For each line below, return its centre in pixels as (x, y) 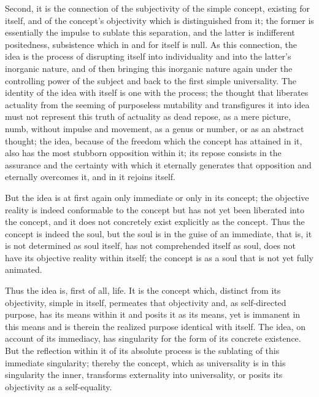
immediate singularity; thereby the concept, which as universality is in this (145, 362)
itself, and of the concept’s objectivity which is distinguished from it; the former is (159, 20)
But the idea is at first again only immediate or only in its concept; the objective (157, 197)
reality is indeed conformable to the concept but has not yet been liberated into (155, 209)
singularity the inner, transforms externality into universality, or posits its (144, 375)
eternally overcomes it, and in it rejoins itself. (90, 177)
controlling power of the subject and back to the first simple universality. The (151, 80)
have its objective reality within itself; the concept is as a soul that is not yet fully (159, 257)
